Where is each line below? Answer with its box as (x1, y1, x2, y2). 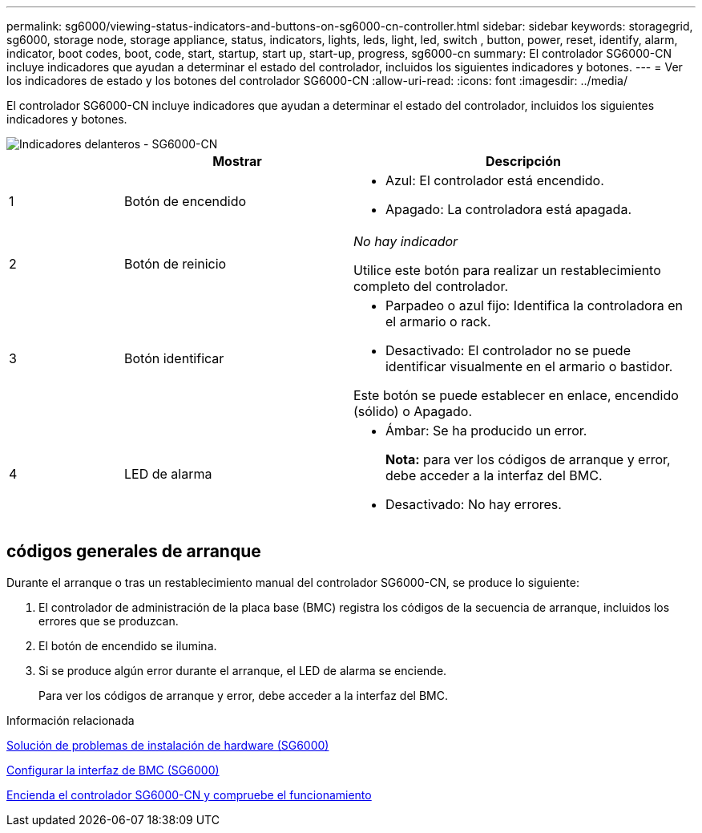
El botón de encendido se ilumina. (38, 638, 217, 653)
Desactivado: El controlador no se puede (385, 342, 631, 358)
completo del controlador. (353, 278, 509, 294)
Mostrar (212, 153, 262, 169)
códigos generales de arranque (6, 541, 261, 562)
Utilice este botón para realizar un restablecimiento (353, 262, 661, 278)
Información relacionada (6, 713, 135, 727)
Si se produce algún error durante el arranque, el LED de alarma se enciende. (38, 663, 447, 677)
